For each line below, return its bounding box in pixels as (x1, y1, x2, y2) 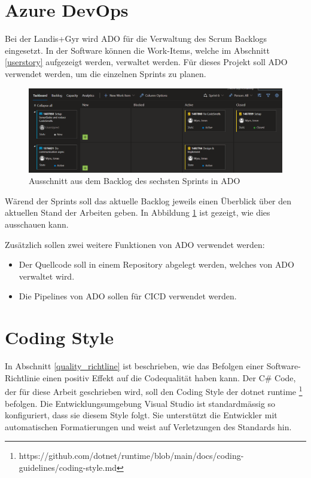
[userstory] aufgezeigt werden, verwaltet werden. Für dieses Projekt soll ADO (5, 56, 288, 68)
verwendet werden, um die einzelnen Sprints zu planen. (5, 67, 206, 79)
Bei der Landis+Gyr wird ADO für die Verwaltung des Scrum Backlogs (5, 32, 267, 45)
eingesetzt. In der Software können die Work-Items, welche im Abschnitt (5, 44, 270, 56)
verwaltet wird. (19, 269, 75, 282)
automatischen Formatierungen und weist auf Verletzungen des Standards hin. (5, 420, 292, 433)
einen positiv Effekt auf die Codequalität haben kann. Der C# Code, (42, 371, 296, 384)
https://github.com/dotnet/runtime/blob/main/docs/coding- (19, 449, 244, 462)
